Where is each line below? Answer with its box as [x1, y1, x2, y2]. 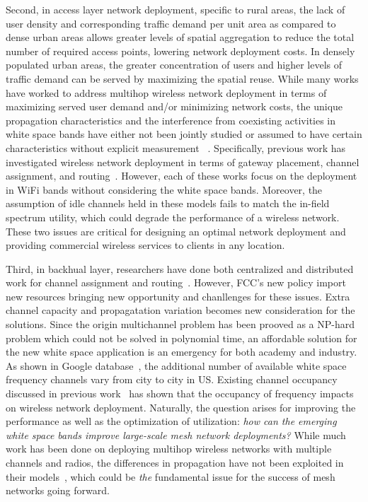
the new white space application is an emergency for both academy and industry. [6, 344, 357, 359]
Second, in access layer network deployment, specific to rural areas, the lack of [6, 2, 345, 16]
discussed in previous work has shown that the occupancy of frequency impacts [6, 386, 354, 401]
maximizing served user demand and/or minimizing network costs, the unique [6, 99, 343, 114]
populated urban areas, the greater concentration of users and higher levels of [6, 57, 343, 72]
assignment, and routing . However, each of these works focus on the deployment [6, 168, 357, 183]
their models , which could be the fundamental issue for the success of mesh [6, 469, 335, 484]
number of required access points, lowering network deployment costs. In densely [6, 43, 355, 58]
